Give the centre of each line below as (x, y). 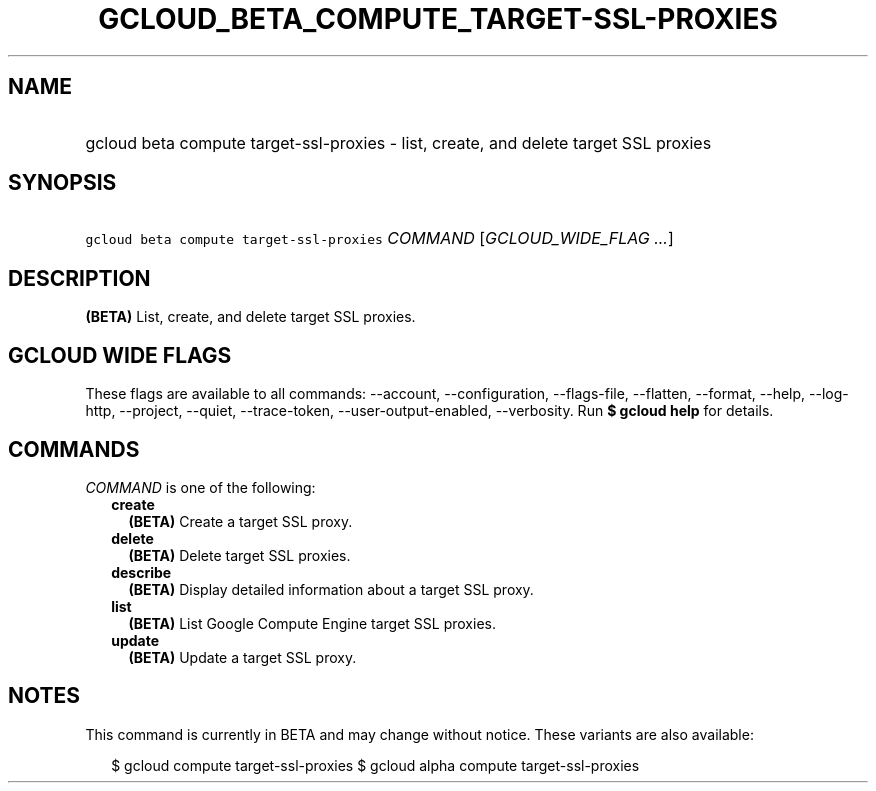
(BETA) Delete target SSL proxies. (239, 555)
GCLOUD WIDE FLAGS (120, 355)
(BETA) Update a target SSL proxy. (242, 657)
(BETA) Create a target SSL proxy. (240, 521)
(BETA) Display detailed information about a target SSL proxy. (331, 589)
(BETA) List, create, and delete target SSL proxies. (250, 317)
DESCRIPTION (79, 278)
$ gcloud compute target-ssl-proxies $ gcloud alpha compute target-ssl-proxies (375, 765)
